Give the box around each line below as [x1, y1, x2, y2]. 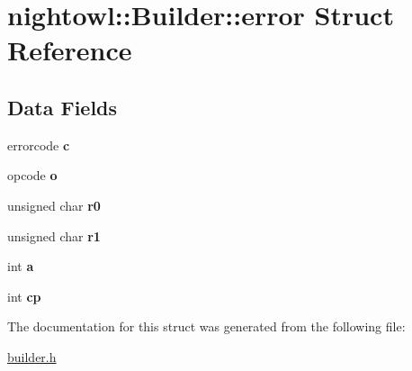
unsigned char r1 [7, 226, 101, 245]
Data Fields [7, 93, 118, 121]
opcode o [7, 166, 58, 185]
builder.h [7, 347, 57, 366]
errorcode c [7, 135, 70, 154]
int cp [7, 286, 41, 305]
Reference [7, 32, 132, 68]
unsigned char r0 [7, 195, 101, 214]
